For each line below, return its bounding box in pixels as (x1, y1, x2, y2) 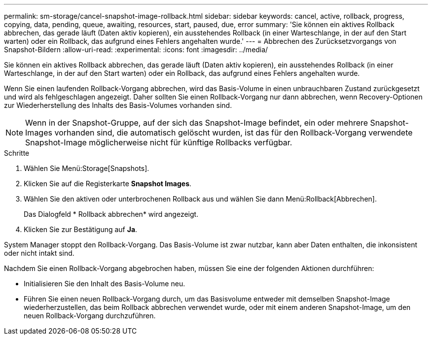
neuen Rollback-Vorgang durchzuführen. (24, 311, 156, 320)
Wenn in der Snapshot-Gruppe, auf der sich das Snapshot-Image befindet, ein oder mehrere (25, 118, 368, 128)
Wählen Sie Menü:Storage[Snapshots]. (24, 164, 149, 172)
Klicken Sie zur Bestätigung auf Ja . (24, 225, 138, 234)
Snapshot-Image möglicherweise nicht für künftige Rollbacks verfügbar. (25, 137, 292, 147)
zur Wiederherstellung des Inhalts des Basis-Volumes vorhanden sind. (4, 101, 232, 109)
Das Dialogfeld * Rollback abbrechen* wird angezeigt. (24, 210, 199, 218)
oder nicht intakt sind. (4, 249, 74, 257)
